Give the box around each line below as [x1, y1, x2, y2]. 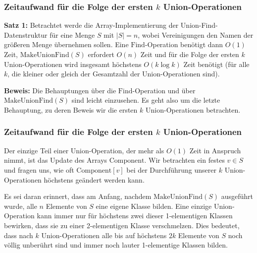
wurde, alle [4, 200, 37, 211]
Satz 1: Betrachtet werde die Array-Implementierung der [4, 20, 179, 30]
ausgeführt [221, 191, 254, 201]
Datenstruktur [4, 29, 48, 40]
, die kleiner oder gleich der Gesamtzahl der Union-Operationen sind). [7, 68, 220, 79]
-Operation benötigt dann [145, 39, 223, 50]
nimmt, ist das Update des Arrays [4, 155, 107, 165]
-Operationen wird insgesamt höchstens [22, 59, 142, 69]
